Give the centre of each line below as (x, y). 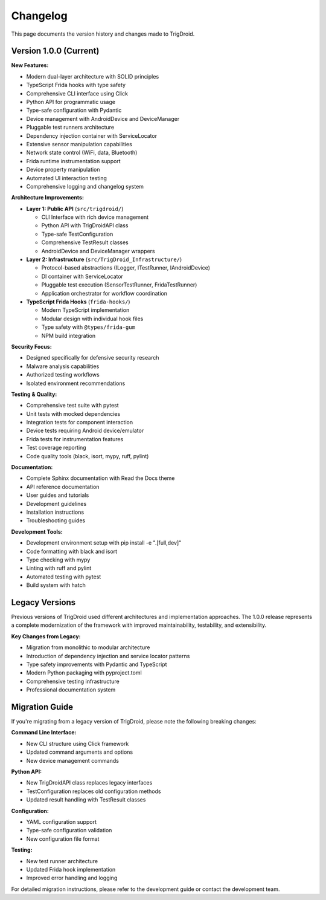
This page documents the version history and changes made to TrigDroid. (103, 34)
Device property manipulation (63, 170)
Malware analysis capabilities (63, 366)
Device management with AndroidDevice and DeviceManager (103, 118)
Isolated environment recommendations (76, 383)
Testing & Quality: (34, 394)
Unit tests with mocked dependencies (73, 413)
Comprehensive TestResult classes (85, 242)
